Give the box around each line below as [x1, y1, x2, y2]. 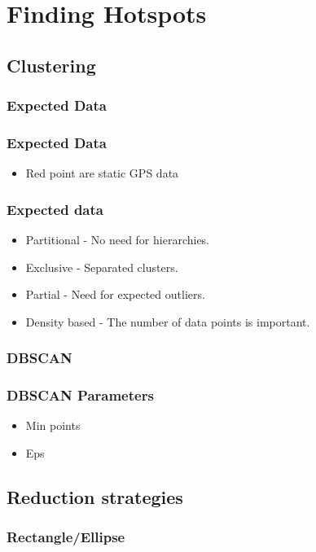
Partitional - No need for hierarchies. [25, 231, 210, 248]
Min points [25, 417, 81, 434]
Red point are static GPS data [25, 164, 179, 182]
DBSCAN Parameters [7, 385, 154, 405]
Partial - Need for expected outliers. [25, 286, 205, 303]
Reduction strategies [7, 484, 183, 510]
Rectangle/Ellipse [7, 527, 125, 547]
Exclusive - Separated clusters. [25, 258, 178, 275]
